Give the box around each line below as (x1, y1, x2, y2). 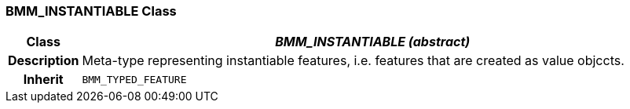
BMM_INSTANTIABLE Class (5, 3, 177, 19)
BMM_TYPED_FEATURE (82, 73, 187, 85)
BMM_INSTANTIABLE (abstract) (275, 34, 471, 50)
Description (8, 53, 79, 69)
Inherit (23, 71, 64, 88)
